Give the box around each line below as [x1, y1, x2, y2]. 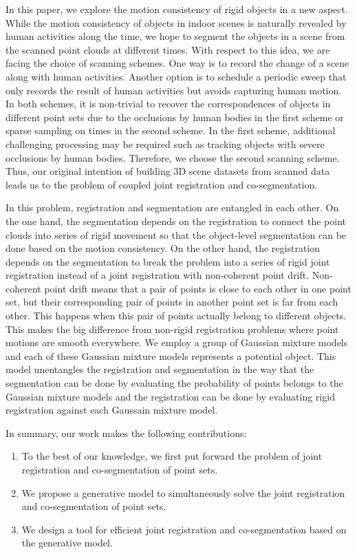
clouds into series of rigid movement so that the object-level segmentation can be [6, 227, 347, 242]
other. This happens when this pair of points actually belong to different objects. [6, 308, 347, 323]
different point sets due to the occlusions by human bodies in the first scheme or [6, 109, 344, 124]
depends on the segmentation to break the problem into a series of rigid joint [6, 254, 330, 268]
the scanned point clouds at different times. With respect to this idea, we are [6, 42, 330, 56]
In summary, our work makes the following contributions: [6, 425, 247, 440]
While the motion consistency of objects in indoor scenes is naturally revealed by [6, 15, 347, 30]
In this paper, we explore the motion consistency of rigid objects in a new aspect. [6, 2, 348, 16]
